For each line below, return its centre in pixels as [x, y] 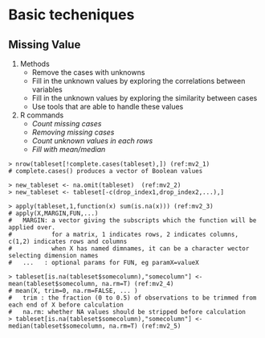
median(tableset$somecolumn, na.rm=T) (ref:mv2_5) [95, 326]
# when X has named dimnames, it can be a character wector [129, 249]
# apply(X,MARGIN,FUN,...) [53, 213]
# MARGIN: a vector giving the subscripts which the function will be [132, 221]
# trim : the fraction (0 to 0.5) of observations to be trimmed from [132, 298]
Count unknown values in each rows [92, 141]
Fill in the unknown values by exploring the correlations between [139, 81]
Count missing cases [67, 124]
